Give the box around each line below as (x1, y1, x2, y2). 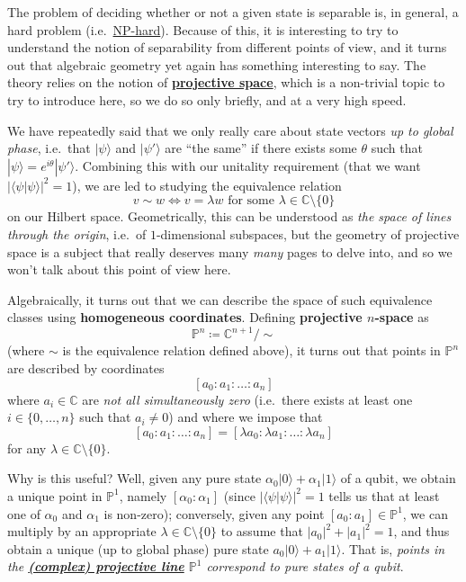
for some (228, 194, 274, 208)
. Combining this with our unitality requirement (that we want (75, 156, 421, 175)
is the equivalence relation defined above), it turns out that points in (62, 341, 441, 360)
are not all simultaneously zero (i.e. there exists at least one (82, 389, 413, 408)
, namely (119, 486, 167, 505)
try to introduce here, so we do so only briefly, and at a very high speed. (7, 90, 407, 109)
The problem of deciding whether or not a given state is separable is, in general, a (7, 3, 459, 21)
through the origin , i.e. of (7, 224, 147, 243)
